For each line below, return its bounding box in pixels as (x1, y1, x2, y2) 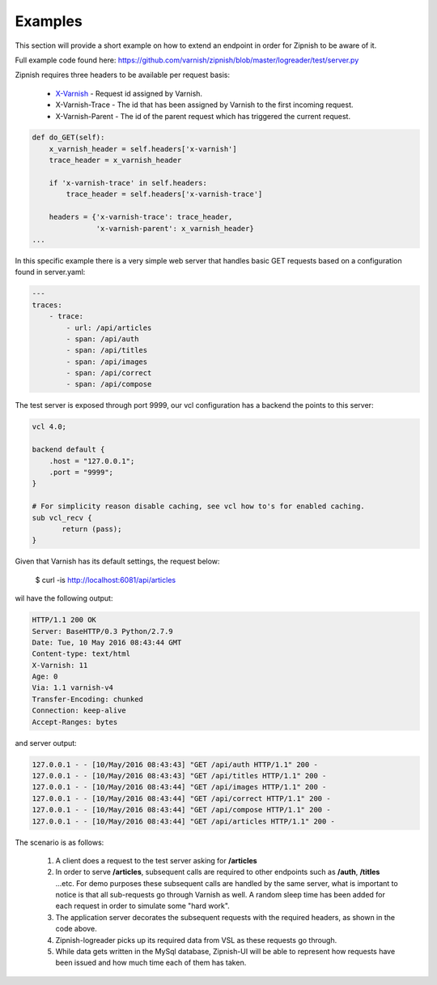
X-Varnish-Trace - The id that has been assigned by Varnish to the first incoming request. (55, 100, 354, 109)
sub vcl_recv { (32, 513, 92, 522)
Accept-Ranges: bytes (32, 717, 118, 726)
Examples (15, 12, 83, 30)
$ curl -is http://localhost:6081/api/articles (35, 575, 176, 585)
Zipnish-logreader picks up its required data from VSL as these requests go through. (55, 935, 337, 944)
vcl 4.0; (32, 422, 67, 431)
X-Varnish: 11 (32, 661, 88, 670)
